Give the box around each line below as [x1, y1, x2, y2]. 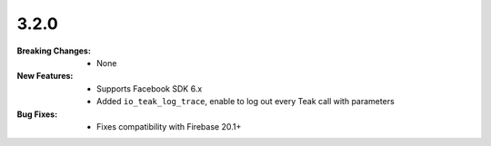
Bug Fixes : [16, 109, 58, 120]
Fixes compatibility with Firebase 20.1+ [96, 121, 242, 131]
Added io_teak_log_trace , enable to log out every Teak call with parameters [96, 96, 395, 107]
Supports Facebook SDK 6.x [96, 83, 203, 94]
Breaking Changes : [16, 45, 91, 56]
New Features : [16, 71, 74, 82]
